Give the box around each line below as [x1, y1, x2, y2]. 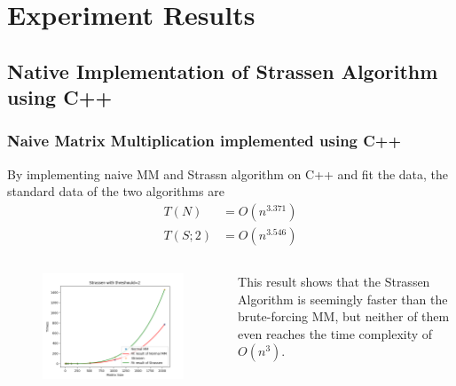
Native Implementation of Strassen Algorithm [7, 57, 438, 84]
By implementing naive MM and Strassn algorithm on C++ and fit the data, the [7, 164, 449, 183]
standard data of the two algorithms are [7, 182, 224, 201]
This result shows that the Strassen [238, 272, 430, 291]
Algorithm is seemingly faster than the [238, 289, 448, 308]
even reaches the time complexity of [238, 324, 433, 343]
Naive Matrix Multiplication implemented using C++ [7, 130, 402, 152]
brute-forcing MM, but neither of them [238, 307, 450, 326]
